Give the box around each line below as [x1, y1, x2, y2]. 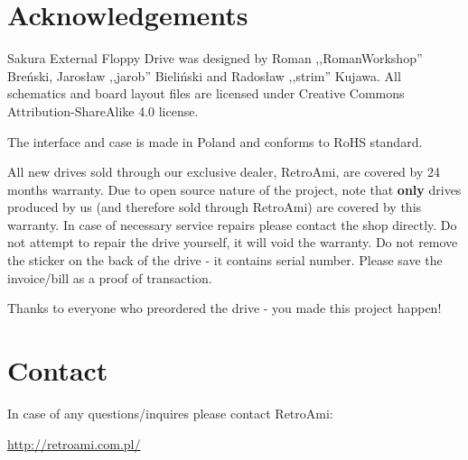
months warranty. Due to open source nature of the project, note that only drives [7, 179, 462, 198]
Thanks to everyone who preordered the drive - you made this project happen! [7, 299, 442, 317]
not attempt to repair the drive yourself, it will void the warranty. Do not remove [7, 233, 458, 252]
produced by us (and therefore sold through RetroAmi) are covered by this [7, 198, 422, 216]
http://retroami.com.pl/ [7, 434, 141, 453]
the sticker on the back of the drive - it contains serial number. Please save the [7, 251, 443, 270]
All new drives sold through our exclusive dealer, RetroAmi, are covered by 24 [7, 162, 441, 181]
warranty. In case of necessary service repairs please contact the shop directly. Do [7, 215, 457, 234]
